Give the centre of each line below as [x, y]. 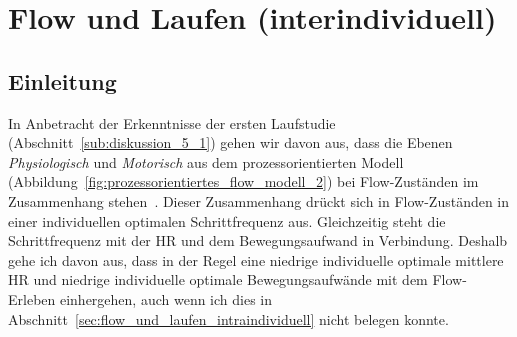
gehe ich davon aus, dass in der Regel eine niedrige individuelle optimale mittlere [256, 259]
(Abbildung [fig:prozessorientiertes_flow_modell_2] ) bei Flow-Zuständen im [243, 181]
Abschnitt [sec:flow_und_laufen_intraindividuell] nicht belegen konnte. [228, 318]
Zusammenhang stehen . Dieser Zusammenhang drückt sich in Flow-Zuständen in [259, 200]
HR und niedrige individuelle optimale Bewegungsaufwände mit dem [218, 279]
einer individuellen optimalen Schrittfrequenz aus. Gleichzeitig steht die [227, 220]
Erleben [32, 298]
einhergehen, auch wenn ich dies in [166, 298]
